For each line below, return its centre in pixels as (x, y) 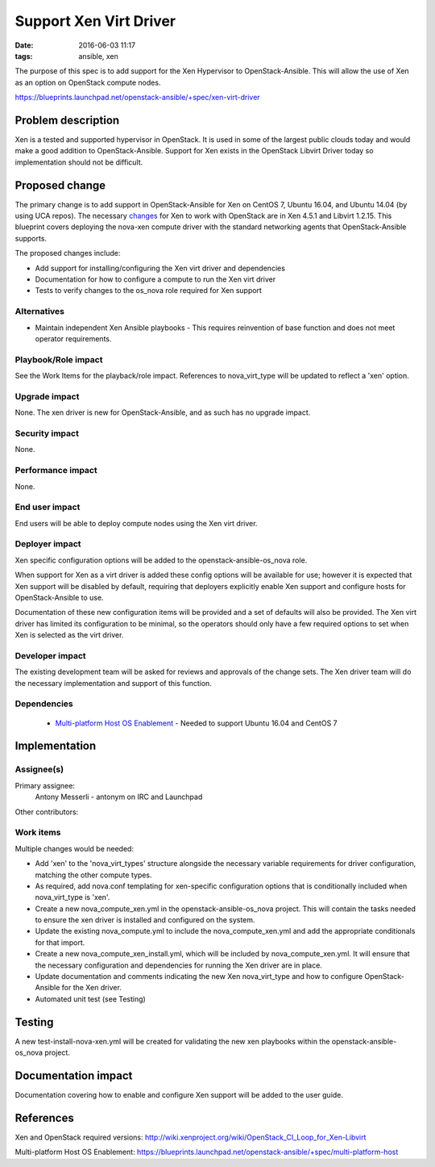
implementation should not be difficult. (79, 162)
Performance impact (56, 471)
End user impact (48, 507)
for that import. (60, 942)
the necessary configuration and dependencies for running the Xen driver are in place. (178, 965)
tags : (24, 56)
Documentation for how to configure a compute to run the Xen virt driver (155, 279)
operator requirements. (73, 338)
